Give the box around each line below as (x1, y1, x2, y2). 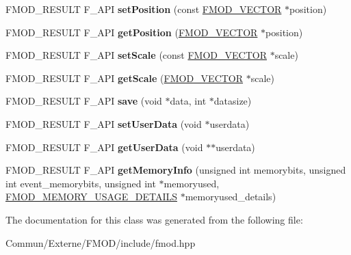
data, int (170, 94, 207, 108)
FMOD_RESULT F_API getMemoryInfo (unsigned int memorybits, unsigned (5, 163, 346, 177)
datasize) (213, 94, 252, 108)
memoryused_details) (185, 189, 276, 204)
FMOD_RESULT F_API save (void (5, 94, 162, 108)
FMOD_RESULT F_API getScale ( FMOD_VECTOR (5, 70, 244, 85)
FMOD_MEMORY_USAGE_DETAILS (5, 189, 177, 204)
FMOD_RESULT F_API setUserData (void (5, 116, 202, 131)
